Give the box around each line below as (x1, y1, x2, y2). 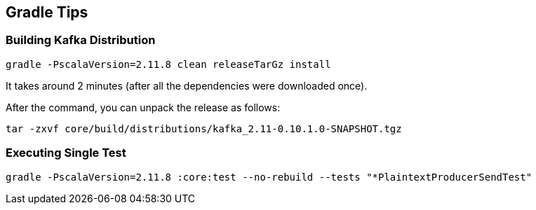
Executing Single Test (6, 146, 126, 160)
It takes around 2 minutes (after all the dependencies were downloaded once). (6, 79, 368, 92)
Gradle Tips (6, 3, 88, 21)
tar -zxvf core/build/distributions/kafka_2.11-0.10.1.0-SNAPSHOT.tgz (6, 122, 402, 134)
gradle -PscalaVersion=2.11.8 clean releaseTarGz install (6, 58, 331, 70)
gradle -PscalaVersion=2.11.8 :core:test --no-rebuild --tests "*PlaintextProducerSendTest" (6, 171, 532, 183)
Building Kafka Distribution (6, 33, 156, 48)
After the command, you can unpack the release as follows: (6, 101, 281, 113)
